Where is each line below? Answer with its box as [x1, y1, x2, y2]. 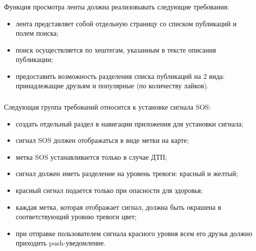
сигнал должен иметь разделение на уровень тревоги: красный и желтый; [15, 168, 238, 179]
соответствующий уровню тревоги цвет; [15, 211, 137, 222]
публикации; [15, 54, 53, 64]
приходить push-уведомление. [15, 238, 106, 248]
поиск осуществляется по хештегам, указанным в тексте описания [15, 44, 216, 55]
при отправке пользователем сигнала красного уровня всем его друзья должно [15, 228, 253, 238]
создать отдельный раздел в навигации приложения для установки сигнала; [15, 118, 244, 128]
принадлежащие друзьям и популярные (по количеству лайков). [15, 80, 209, 91]
